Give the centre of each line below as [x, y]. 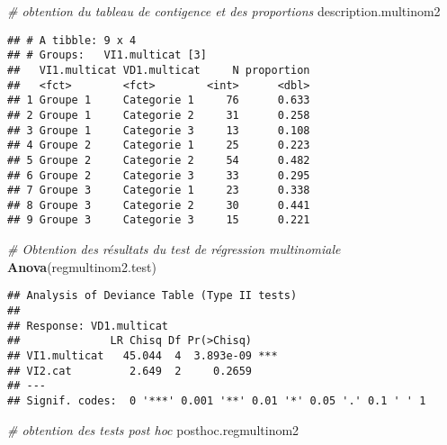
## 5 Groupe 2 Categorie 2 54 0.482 [159, 160]
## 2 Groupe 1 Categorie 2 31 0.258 [159, 115]
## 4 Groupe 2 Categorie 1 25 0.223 [159, 145]
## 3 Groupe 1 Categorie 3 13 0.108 [159, 130]
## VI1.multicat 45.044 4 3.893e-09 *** [143, 355]
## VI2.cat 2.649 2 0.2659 [130, 371]
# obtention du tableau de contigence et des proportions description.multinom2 [224, 11]
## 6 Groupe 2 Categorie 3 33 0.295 [159, 175]
